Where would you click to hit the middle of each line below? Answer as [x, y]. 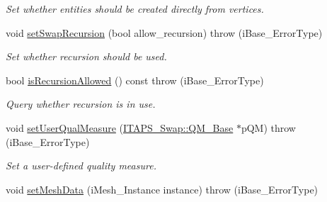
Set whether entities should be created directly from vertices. [135, 9]
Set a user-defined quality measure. [81, 165]
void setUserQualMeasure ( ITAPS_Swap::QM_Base [120, 127]
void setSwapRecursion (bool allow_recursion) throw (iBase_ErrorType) [164, 32]
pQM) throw [268, 127]
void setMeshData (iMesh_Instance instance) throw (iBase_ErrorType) [162, 189]
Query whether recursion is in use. [81, 104]
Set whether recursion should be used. [86, 56]
